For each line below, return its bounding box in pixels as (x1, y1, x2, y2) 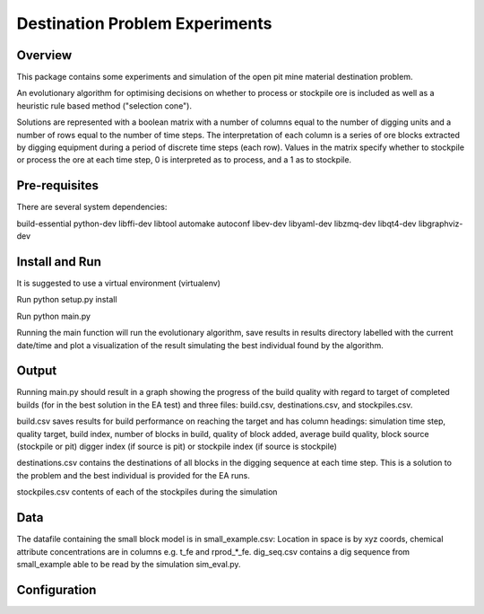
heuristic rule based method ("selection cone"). (16, 100, 193, 111)
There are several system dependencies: (16, 202, 168, 213)
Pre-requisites (16, 178, 99, 193)
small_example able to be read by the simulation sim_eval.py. (16, 558, 241, 569)
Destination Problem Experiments (16, 13, 272, 33)
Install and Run (16, 254, 102, 269)
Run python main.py (16, 311, 91, 321)
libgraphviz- (418, 218, 463, 229)
